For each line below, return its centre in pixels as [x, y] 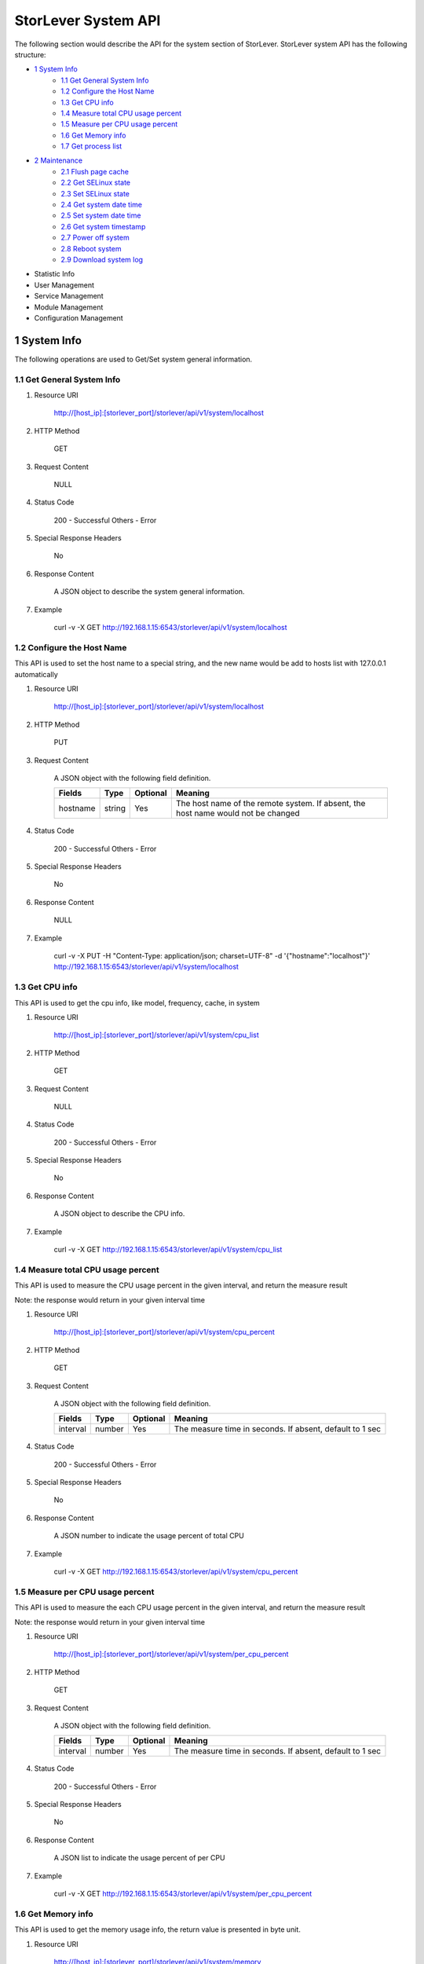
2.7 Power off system [95, 238]
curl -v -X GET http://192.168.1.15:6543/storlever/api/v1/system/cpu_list [168, 1250]
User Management [64, 285]
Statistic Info [54, 274]
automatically [36, 674]
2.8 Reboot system [91, 248]
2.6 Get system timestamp [103, 226]
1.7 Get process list [91, 146]
